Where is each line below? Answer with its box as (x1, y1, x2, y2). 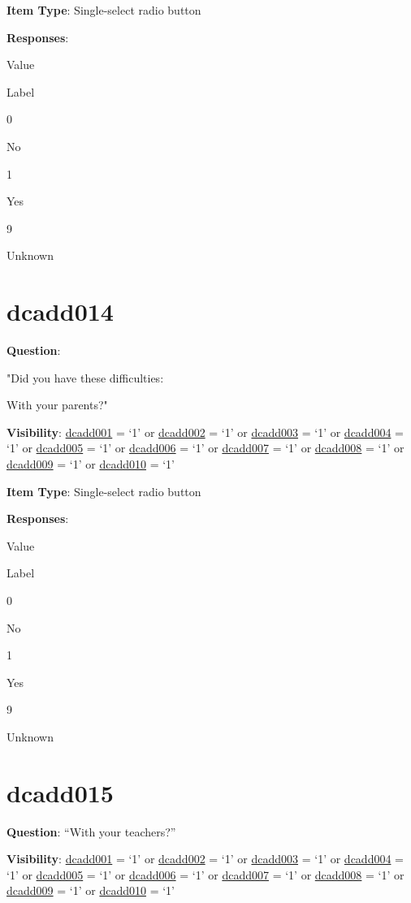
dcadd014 (6, 295, 114, 328)
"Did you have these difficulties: (6, 369, 164, 386)
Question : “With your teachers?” (6, 823, 176, 840)
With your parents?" (6, 396, 108, 413)
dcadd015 (6, 776, 114, 809)
